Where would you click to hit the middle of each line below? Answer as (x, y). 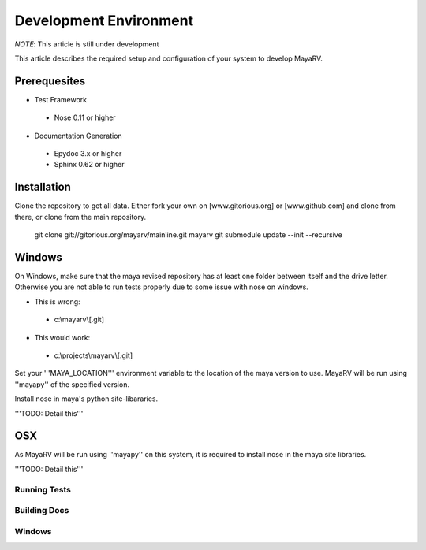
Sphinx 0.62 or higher (89, 165)
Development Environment (104, 20)
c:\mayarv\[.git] (79, 320)
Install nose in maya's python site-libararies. (86, 399)
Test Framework (60, 99)
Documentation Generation (78, 136)
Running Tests (43, 489)
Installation (43, 187)
